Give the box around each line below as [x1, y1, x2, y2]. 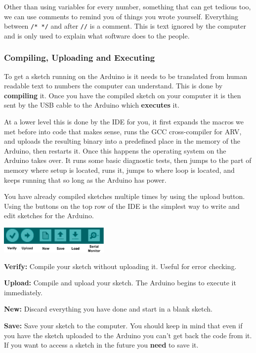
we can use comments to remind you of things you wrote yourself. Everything [4, 11, 238, 21]
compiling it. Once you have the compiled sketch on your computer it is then [4, 90, 241, 100]
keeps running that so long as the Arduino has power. [4, 174, 167, 185]
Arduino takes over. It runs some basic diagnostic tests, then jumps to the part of [4, 155, 252, 165]
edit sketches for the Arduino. [4, 210, 94, 221]
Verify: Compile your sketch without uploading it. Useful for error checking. [4, 261, 237, 271]
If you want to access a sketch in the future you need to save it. [4, 340, 199, 350]
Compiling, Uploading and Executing [4, 51, 155, 64]
